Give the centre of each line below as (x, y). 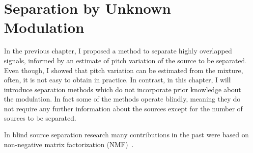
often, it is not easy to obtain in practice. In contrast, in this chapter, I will (117, 80)
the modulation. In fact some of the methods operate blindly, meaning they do (122, 99)
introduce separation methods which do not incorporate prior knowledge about (123, 89)
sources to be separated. (40, 118)
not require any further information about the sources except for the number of (123, 108)
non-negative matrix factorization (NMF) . (69, 144)
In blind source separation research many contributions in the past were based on (126, 135)
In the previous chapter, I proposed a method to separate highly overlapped (118, 51)
